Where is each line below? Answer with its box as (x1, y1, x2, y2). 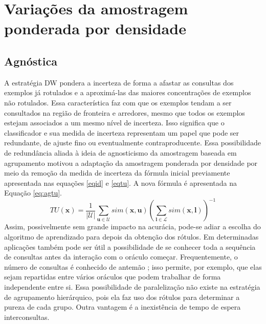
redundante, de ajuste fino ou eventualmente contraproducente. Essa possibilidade (4, 137, 261, 148)
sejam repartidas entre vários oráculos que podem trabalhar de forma (4, 271, 221, 282)
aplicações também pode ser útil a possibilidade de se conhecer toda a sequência (4, 241, 256, 252)
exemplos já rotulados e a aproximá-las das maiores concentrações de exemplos (4, 87, 251, 98)
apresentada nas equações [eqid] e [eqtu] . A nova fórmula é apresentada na (4, 177, 237, 188)
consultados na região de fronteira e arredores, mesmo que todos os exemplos (4, 107, 245, 118)
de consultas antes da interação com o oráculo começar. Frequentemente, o (4, 251, 238, 262)
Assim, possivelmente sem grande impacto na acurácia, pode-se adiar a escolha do (4, 221, 261, 232)
